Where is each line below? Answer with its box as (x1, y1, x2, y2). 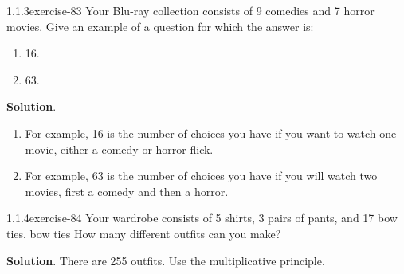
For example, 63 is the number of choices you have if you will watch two (25, 167, 378, 184)
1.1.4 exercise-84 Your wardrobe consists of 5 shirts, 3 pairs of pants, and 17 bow (6, 209, 398, 226)
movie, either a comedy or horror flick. (25, 140, 214, 157)
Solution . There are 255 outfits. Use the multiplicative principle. (6, 252, 325, 268)
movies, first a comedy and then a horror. (25, 182, 229, 199)
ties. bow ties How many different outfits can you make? (6, 225, 281, 241)
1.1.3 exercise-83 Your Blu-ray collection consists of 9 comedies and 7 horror (6, 2, 375, 18)
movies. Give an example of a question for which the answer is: (6, 18, 314, 34)
